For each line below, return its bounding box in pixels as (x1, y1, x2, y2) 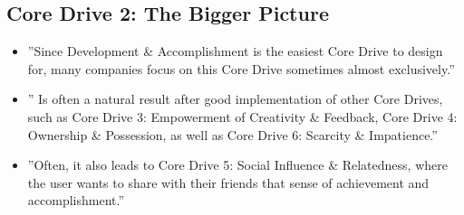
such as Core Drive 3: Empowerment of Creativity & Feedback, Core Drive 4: (27, 107, 458, 126)
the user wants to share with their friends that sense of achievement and (27, 173, 430, 192)
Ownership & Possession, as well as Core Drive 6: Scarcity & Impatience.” (27, 125, 438, 144)
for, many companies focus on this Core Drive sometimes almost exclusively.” (27, 59, 455, 78)
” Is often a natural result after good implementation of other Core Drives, (27, 89, 443, 108)
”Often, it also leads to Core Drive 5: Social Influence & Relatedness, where (27, 155, 448, 174)
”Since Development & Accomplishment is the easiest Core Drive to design (27, 42, 443, 61)
